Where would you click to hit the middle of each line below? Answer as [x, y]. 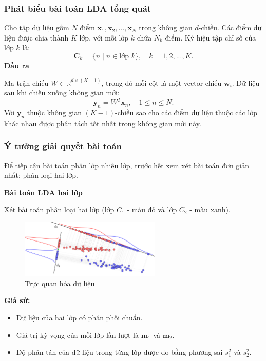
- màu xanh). [210, 209]
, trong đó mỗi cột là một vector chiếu [161, 82]
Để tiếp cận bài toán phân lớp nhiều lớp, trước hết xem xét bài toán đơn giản [127, 165]
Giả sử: [17, 300]
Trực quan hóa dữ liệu [60, 283]
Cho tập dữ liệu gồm [37, 27]
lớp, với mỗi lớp [104, 37]
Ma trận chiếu [26, 82]
